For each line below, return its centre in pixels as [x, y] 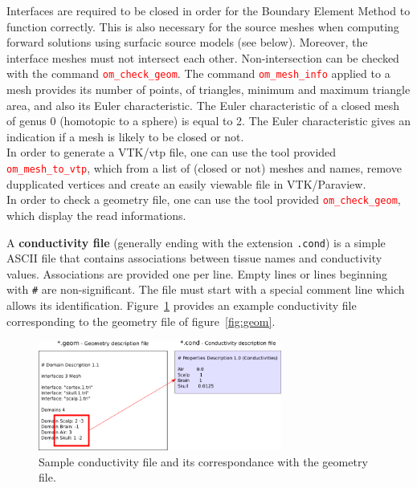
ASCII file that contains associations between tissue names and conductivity [194, 258]
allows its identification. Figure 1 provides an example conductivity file [182, 305]
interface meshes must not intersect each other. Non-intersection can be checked [203, 57]
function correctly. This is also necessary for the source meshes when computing [203, 26]
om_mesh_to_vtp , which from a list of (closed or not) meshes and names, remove [204, 168]
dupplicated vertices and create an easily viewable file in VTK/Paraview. [186, 183]
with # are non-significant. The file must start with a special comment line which [206, 289]
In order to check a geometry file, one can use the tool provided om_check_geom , [204, 199]
